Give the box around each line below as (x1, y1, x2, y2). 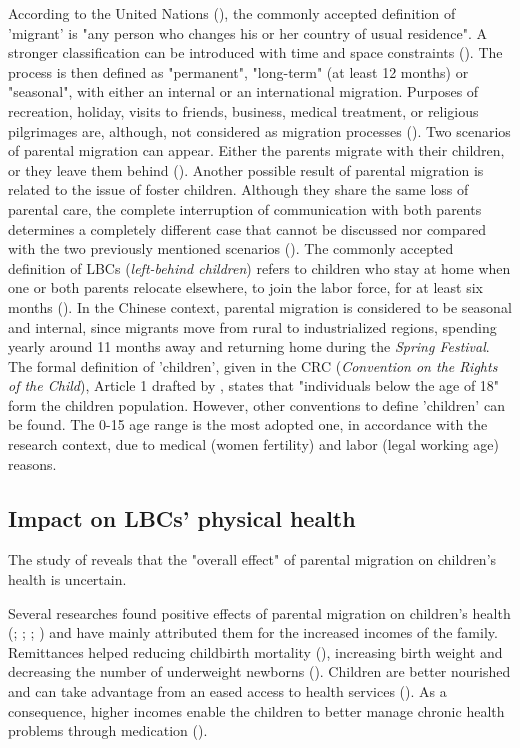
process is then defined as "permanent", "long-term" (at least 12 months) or (8, 61, 469, 82)
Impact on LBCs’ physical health (8, 502, 356, 533)
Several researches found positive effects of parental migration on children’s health (8, 602, 511, 623)
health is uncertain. (8, 569, 127, 590)
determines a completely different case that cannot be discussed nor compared (8, 218, 487, 239)
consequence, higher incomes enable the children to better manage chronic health (8, 700, 505, 721)
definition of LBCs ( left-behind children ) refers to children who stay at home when (8, 257, 511, 278)
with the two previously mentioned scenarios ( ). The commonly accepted (8, 238, 454, 259)
